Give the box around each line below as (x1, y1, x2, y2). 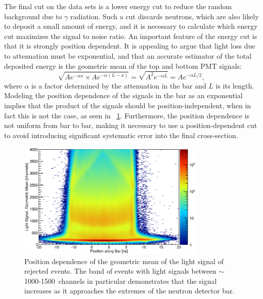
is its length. (215, 80, 254, 91)
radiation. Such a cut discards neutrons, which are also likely (70, 11, 259, 21)
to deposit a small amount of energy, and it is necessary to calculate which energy (4, 21, 258, 31)
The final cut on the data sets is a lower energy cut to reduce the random (4, 1, 232, 11)
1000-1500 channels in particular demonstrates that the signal (24, 275, 217, 286)
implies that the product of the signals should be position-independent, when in (4, 100, 251, 110)
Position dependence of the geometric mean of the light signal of (24, 255, 224, 266)
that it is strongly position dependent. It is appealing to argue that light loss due (4, 40, 255, 51)
